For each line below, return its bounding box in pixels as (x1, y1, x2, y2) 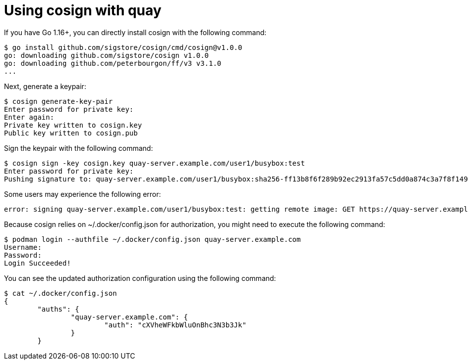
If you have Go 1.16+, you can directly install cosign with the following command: (4, 28, 267, 37)
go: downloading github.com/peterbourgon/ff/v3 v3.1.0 (4, 59, 222, 67)
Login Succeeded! (4, 259, 71, 267)
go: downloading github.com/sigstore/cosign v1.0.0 (4, 51, 209, 59)
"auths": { (37, 305, 79, 313)
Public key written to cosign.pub (4, 129, 138, 137)
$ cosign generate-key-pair (4, 97, 113, 105)
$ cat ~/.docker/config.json (4, 289, 117, 297)
